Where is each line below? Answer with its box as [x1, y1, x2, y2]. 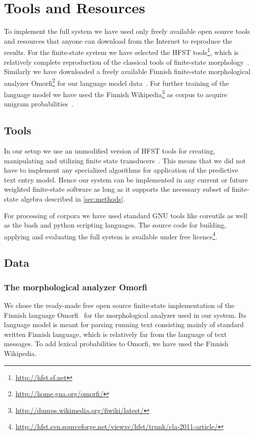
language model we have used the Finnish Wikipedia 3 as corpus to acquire [4, 88, 228, 99]
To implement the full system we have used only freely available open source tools [4, 26, 250, 36]
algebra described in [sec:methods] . [21, 194, 125, 204]
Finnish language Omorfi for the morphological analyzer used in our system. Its [4, 309, 247, 320]
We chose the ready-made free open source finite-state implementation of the [4, 300, 235, 310]
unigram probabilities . [4, 99, 74, 109]
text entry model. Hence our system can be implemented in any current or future [4, 174, 248, 184]
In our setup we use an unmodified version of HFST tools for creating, [4, 146, 215, 156]
